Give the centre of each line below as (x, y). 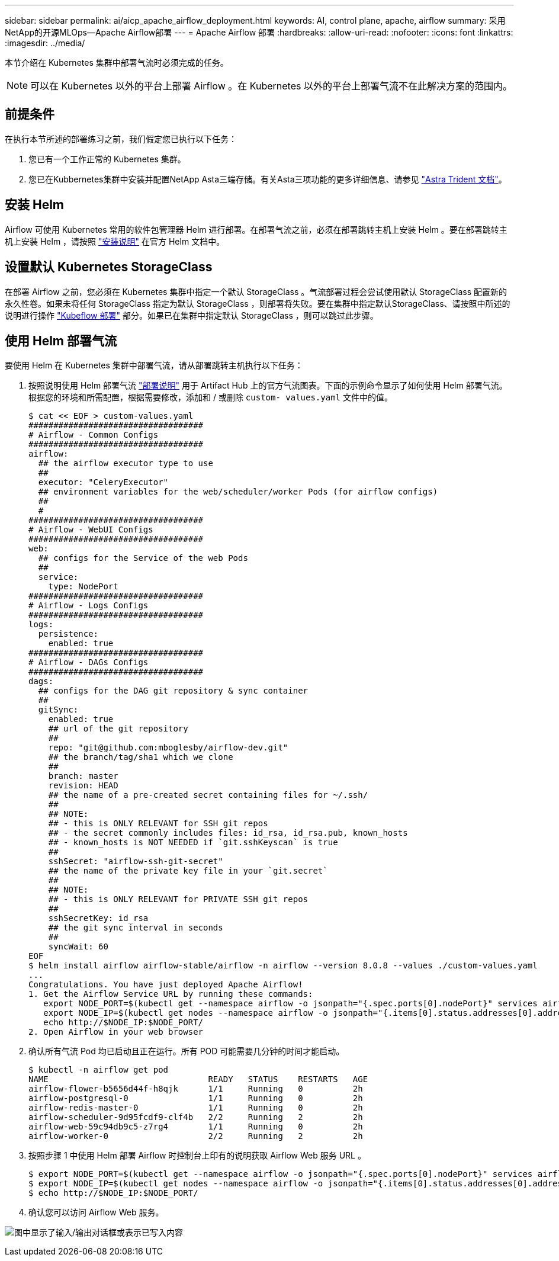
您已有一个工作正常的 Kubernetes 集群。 (107, 159)
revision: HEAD (83, 786)
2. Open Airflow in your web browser (116, 1032)
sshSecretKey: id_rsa (98, 918)
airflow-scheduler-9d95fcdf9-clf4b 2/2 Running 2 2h (196, 1117)
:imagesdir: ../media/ (45, 43)
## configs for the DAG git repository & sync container (173, 691)
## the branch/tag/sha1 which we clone (141, 757)
